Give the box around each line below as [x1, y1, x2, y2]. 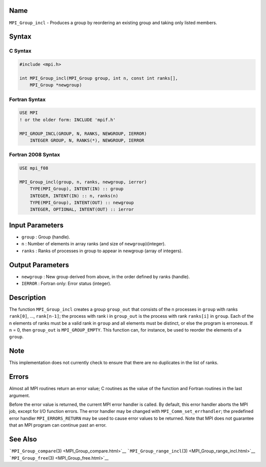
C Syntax [9, 47, 32, 54]
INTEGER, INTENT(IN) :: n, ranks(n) [30, 193, 118, 199]
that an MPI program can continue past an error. [9, 422, 107, 428]
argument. [9, 392, 31, 399]
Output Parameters [9, 261, 69, 269]
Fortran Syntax [9, 96, 46, 103]
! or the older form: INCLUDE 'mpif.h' [19, 117, 116, 123]
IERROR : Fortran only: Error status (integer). [21, 281, 112, 287]
